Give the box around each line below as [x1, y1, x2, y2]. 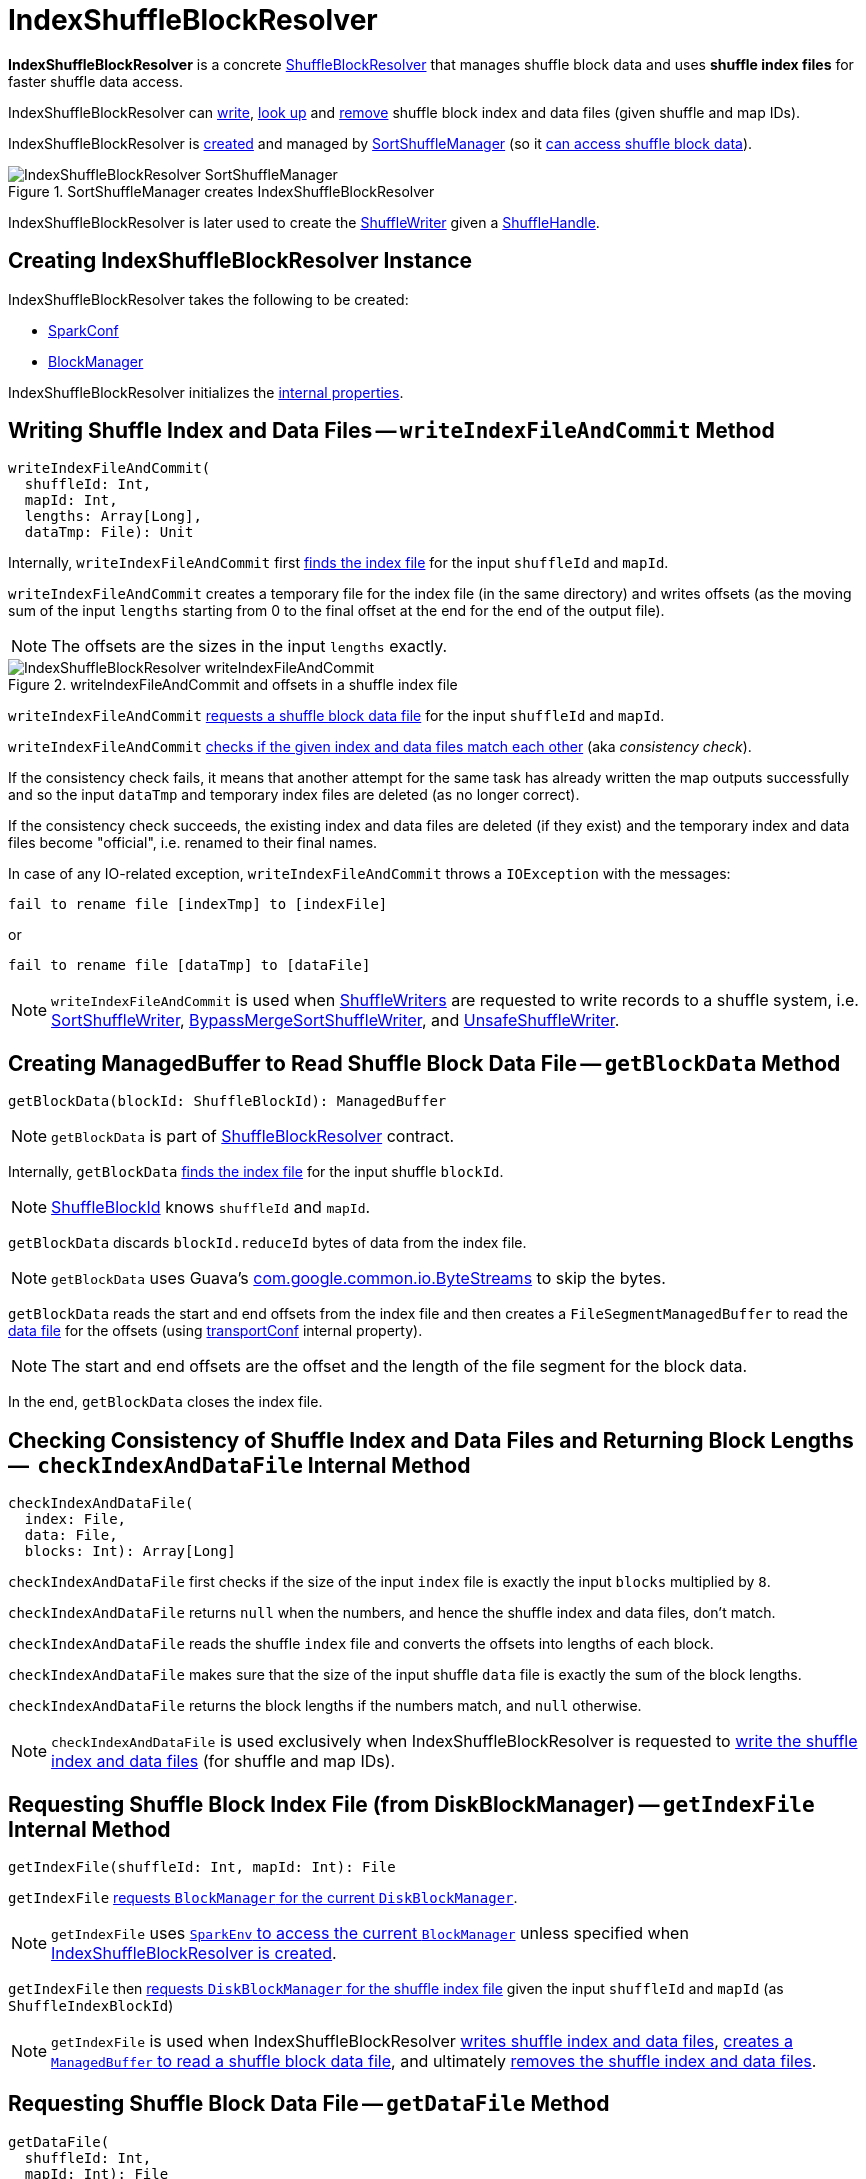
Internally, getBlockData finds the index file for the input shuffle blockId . [8, 1163, 504, 1181]
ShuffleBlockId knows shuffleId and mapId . [51, 1197, 371, 1218]
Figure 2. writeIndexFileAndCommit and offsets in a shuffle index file [8, 676, 458, 694]
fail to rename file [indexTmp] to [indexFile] [8, 896, 388, 913]
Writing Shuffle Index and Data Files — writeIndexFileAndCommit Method [8, 418, 775, 444]
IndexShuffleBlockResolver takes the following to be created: [8, 290, 409, 308]
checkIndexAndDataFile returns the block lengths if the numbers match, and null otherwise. [8, 1697, 642, 1715]
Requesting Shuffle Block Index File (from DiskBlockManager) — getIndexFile [8, 1791, 815, 1817]
